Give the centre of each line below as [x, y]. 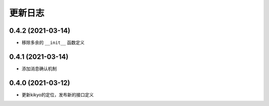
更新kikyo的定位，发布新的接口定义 [58, 95]
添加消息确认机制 [39, 68]
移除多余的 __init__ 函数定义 [53, 43]
